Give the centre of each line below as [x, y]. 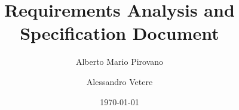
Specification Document [119, 33]
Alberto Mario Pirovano [119, 62]
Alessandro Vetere [119, 81]
